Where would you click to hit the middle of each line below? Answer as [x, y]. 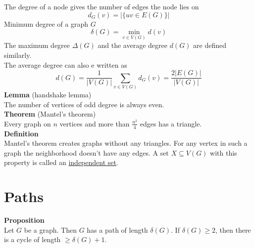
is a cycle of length [32, 239]
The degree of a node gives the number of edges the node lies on [102, 6]
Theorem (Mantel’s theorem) [50, 114]
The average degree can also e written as [66, 64]
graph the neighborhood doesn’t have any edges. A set [86, 152]
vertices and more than [95, 123]
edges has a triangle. [171, 123]
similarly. [18, 55]
